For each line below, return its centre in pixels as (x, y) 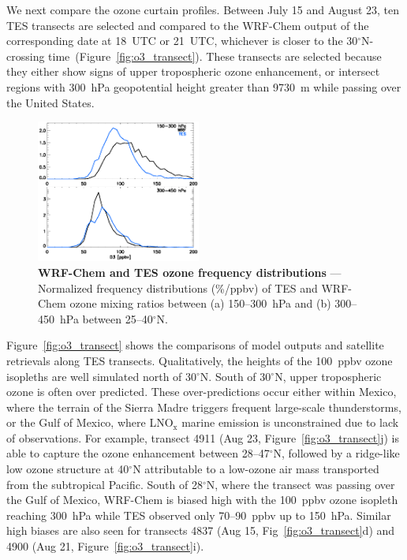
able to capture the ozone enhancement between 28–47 (138, 453)
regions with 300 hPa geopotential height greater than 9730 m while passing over (204, 86)
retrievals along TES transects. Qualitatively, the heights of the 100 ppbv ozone (200, 360)
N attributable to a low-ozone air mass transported (256, 469)
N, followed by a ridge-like (336, 453)
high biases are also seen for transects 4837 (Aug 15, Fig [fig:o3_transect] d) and (201, 530)
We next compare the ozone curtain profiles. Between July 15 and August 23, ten (203, 9)
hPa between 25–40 (106, 318)
